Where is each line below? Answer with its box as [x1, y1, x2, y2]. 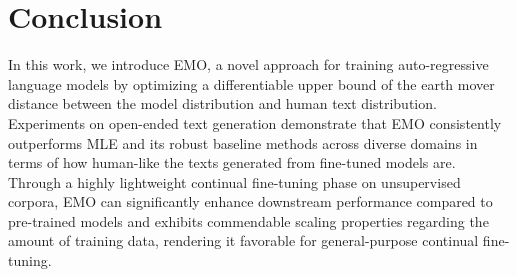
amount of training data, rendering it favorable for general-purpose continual [8, 230, 479, 251]
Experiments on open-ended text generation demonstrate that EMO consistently [8, 112, 502, 133]
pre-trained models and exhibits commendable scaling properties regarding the [8, 210, 489, 231]
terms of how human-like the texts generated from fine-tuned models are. [8, 152, 456, 173]
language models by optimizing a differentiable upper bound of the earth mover [8, 73, 495, 94]
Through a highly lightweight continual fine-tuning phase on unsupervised [8, 171, 461, 192]
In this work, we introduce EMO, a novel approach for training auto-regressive [8, 54, 489, 75]
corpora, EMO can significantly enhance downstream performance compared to [8, 191, 493, 212]
